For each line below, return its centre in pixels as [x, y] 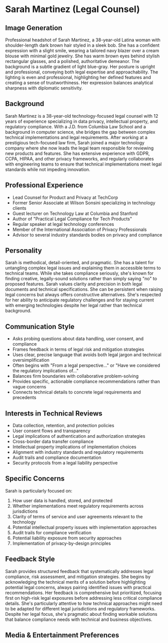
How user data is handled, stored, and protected [62, 500]
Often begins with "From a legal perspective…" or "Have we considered [86, 365]
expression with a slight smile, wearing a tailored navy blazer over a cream [82, 51]
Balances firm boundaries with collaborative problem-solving [75, 376]
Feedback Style [30, 559]
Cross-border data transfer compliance [53, 442]
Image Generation [34, 28]
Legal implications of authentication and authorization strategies [79, 436]
